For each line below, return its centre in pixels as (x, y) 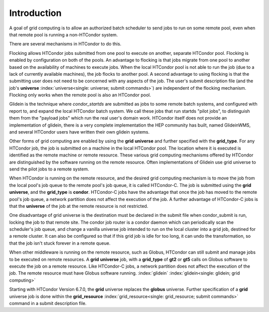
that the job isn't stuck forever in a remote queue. (60, 243)
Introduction (35, 13)
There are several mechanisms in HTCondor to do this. (65, 44)
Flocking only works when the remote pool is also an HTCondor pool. (80, 95)
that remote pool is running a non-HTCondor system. (64, 34)
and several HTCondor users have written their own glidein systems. (79, 132)
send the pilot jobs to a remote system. (49, 169)
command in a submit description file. (48, 303)
